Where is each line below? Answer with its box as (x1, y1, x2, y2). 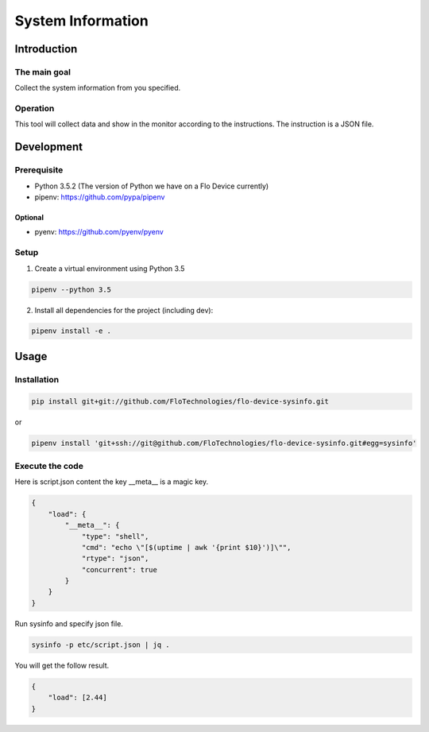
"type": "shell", (81, 532, 149, 540)
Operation (14, 103, 55, 114)
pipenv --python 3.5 (31, 285, 111, 294)
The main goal (14, 66, 71, 77)
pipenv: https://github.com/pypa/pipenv (34, 192, 165, 202)
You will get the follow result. (14, 660, 110, 670)
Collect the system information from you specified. (14, 83, 181, 93)
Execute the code (14, 460, 83, 471)
